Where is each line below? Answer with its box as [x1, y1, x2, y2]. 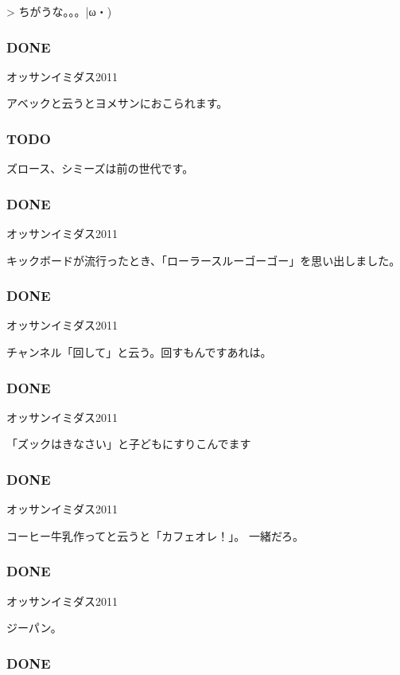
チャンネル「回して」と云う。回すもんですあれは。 [6, 344, 272, 361]
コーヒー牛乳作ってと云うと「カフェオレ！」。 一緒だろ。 [6, 527, 305, 544]
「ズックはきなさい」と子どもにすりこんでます [6, 435, 251, 452]
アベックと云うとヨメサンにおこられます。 [6, 95, 228, 111]
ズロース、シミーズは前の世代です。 [6, 160, 194, 177]
